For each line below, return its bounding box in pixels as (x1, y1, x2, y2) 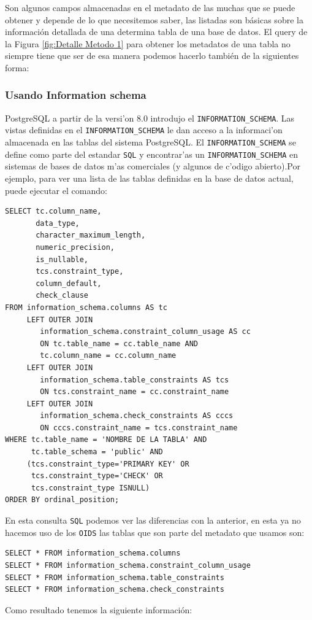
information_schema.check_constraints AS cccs (40, 411, 234, 420)
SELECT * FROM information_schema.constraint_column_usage (5, 560, 251, 570)
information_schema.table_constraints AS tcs (40, 375, 229, 384)
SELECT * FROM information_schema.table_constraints (5, 573, 224, 582)
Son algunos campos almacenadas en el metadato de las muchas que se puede (5, 1, 295, 14)
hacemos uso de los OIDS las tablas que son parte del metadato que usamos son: (5, 525, 305, 538)
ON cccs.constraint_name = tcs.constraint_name (40, 423, 238, 432)
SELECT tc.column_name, (5, 207, 102, 216)
